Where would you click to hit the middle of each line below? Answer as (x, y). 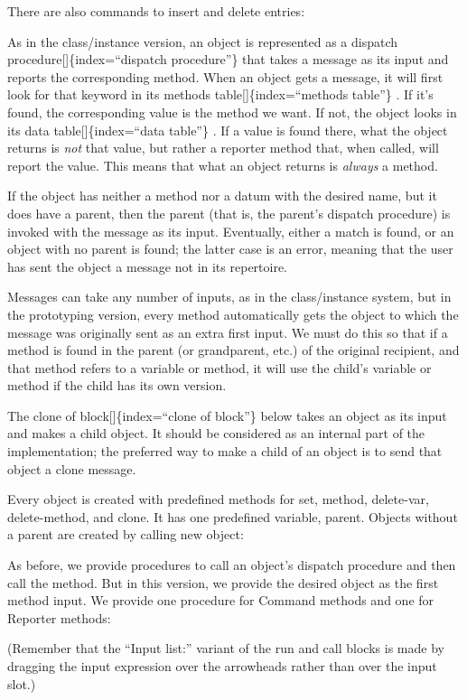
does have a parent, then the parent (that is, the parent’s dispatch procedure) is (229, 213)
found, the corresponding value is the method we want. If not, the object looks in (232, 112)
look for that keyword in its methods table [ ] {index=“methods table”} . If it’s (220, 94)
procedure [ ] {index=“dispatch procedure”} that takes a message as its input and (228, 59)
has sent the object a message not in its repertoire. (148, 266)
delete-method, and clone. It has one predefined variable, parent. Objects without (233, 516)
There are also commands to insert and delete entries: (156, 11)
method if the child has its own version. (117, 385)
